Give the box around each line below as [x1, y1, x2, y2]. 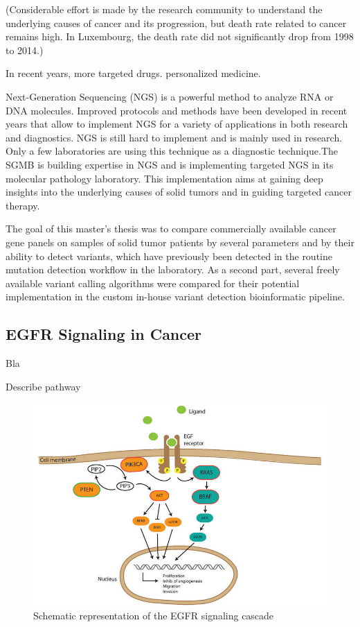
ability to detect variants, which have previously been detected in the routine [6, 248, 332, 263]
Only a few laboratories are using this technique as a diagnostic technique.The [6, 144, 339, 158]
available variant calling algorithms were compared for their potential [6, 275, 300, 290]
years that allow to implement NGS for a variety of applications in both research [6, 117, 348, 131]
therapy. [6, 198, 40, 212]
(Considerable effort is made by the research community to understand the [6, 2, 323, 16]
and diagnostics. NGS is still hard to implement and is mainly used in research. [6, 130, 343, 144]
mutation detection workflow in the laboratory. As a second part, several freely [6, 262, 340, 277]
